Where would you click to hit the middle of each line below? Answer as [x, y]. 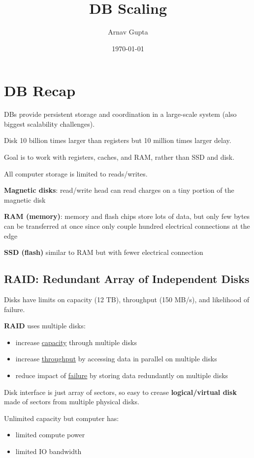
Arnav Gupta [128, 32]
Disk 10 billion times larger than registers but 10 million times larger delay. [118, 140]
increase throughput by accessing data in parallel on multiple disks [116, 359]
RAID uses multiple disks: [45, 326]
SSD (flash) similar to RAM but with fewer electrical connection [104, 252]
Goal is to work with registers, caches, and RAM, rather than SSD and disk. [119, 157]
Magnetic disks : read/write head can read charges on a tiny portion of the [119, 190]
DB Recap [40, 90]
